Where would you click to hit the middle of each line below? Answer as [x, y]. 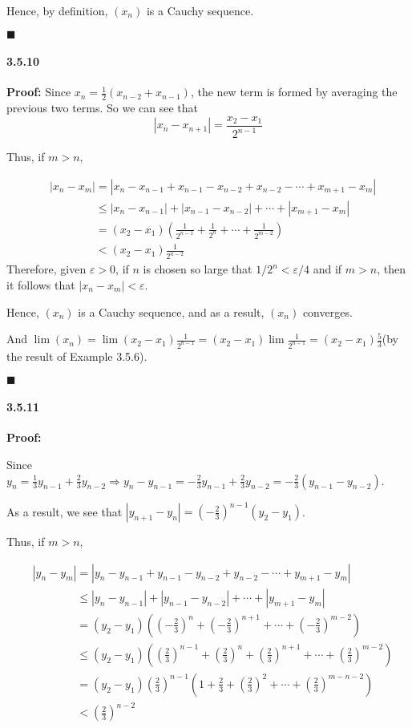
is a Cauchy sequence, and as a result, [171, 311]
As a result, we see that [65, 511]
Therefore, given [46, 269]
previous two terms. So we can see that [103, 108]
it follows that [41, 284]
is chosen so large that [198, 269]
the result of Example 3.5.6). [77, 356]
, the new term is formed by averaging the [294, 92]
